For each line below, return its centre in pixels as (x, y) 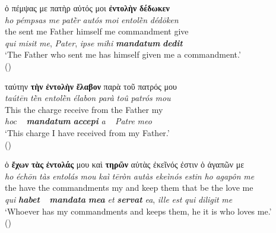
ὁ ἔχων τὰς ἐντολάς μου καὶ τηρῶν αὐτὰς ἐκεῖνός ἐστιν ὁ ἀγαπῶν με (125, 164)
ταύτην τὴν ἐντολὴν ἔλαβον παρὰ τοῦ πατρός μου (91, 86)
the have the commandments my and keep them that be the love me (129, 188)
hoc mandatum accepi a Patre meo (78, 121)
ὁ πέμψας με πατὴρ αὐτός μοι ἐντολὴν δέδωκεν (87, 8)
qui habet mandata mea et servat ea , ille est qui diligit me (119, 199)
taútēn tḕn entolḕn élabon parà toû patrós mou (88, 98)
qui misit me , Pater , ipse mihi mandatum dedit (94, 42)
